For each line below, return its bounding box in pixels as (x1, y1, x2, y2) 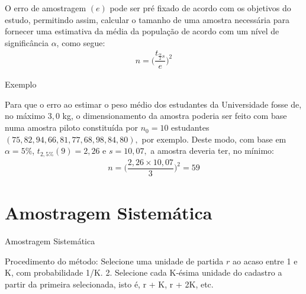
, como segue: (56, 36, 105, 49)
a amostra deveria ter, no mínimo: (150, 144, 274, 157)
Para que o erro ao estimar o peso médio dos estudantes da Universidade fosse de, (5, 98, 302, 110)
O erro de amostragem (5, 2, 86, 14)
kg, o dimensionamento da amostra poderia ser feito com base (62, 109, 287, 122)
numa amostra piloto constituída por (5, 121, 138, 134)
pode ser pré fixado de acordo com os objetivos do (109, 2, 291, 14)
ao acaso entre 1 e (233, 254, 298, 267)
